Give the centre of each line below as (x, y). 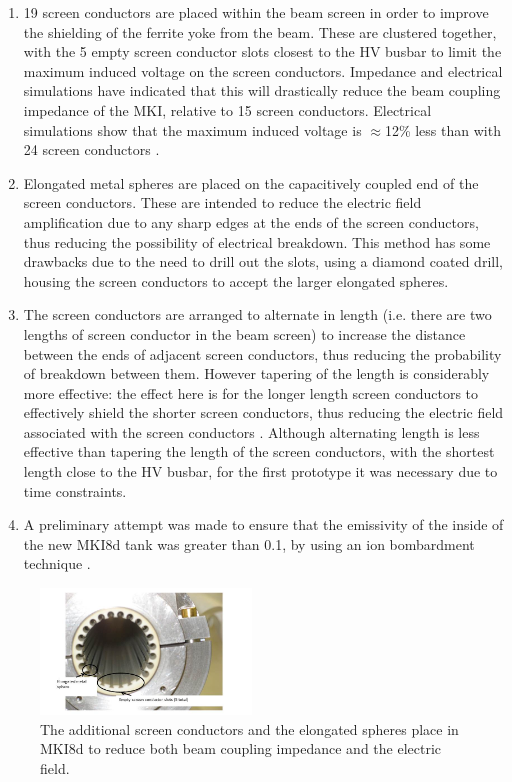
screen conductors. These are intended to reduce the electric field (222, 202)
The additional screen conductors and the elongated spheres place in (249, 728)
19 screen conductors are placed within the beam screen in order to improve (256, 12)
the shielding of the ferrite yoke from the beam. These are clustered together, (260, 31)
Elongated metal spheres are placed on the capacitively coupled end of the (251, 182)
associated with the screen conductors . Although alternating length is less (251, 431)
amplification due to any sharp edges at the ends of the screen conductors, (251, 221)
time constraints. (75, 490)
